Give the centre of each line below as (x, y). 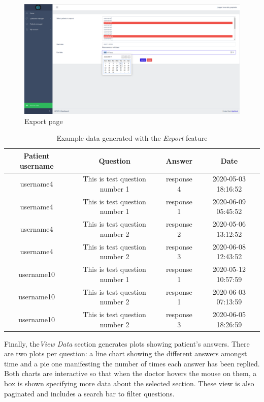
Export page (44, 121)
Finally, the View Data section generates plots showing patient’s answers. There (127, 343)
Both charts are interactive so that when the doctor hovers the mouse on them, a (130, 373)
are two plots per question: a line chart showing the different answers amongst (126, 353)
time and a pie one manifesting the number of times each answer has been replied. (132, 363)
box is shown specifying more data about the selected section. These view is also (129, 383)
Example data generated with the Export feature (132, 138)
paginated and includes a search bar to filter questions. (89, 393)
